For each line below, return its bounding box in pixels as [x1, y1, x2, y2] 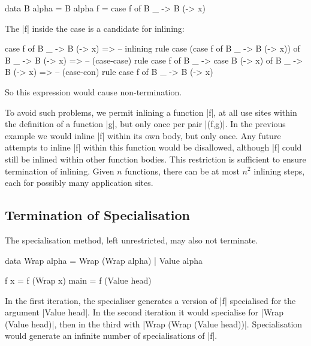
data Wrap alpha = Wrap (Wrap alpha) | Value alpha [5, 254, 203, 266]
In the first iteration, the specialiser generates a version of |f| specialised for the [5, 294, 296, 306]
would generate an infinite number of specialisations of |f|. [5, 329, 218, 342]
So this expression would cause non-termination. [5, 85, 182, 98]
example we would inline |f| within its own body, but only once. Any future [5, 129, 281, 142]
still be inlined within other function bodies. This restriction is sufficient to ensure [5, 152, 306, 165]
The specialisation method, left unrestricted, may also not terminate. [5, 233, 258, 246]
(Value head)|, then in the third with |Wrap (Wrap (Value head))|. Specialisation [5, 317, 303, 330]
